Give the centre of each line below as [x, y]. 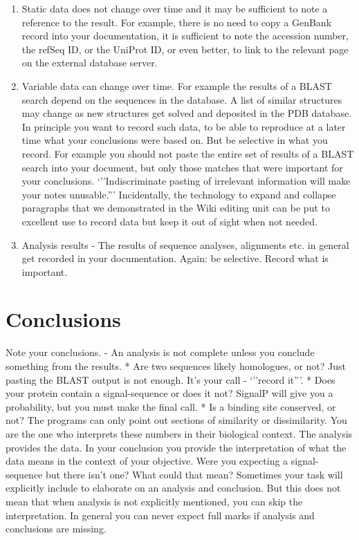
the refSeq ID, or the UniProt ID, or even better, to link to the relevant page [185, 49]
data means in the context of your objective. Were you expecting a [147, 461]
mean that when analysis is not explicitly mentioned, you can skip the [154, 501]
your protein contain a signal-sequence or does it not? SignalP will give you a [169, 393]
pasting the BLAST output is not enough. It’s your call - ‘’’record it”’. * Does [171, 379]
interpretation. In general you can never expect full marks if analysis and [160, 515]
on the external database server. [90, 63]
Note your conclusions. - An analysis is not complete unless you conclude [160, 352]
